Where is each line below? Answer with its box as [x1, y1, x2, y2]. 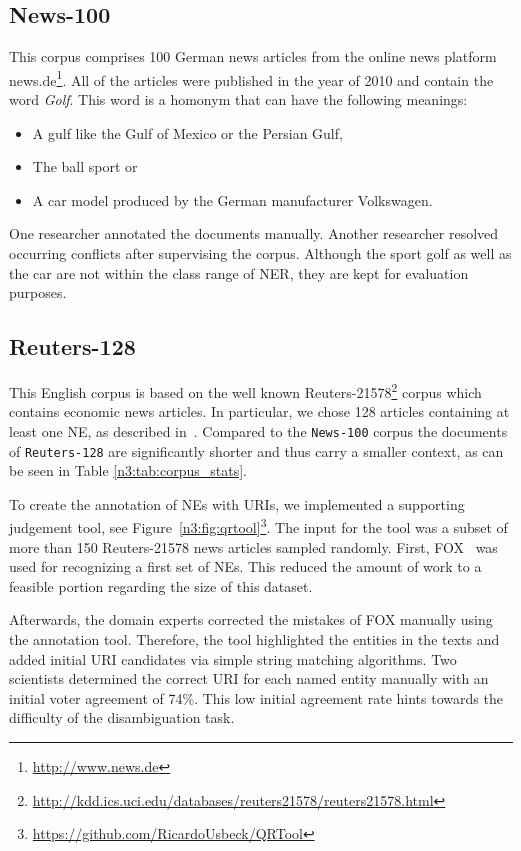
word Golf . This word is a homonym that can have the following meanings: [9, 89, 468, 110]
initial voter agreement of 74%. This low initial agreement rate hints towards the [9, 687, 503, 708]
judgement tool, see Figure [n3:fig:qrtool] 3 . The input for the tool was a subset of [9, 514, 508, 537]
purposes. [9, 282, 67, 303]
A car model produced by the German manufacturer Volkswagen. [32, 189, 433, 210]
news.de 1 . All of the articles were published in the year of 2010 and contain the [9, 66, 494, 90]
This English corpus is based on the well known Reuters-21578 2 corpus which [9, 379, 482, 402]
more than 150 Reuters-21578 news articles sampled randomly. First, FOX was [9, 536, 498, 557]
